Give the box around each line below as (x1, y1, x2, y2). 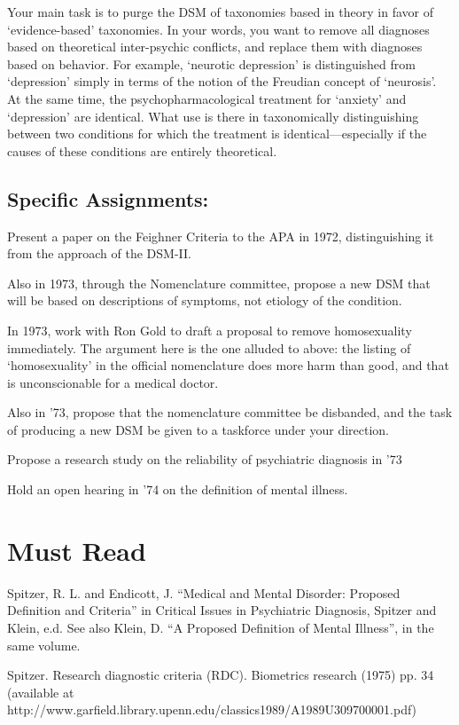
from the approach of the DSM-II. (7, 244, 191, 263)
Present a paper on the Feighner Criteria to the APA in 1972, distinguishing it (7, 226, 434, 245)
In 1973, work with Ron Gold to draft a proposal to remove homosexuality (7, 320, 412, 339)
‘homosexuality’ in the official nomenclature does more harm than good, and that (7, 356, 449, 374)
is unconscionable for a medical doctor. (7, 373, 219, 391)
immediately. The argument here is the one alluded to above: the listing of (7, 338, 411, 357)
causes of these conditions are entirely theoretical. (7, 141, 277, 160)
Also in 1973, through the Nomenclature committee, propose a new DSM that (7, 273, 431, 292)
